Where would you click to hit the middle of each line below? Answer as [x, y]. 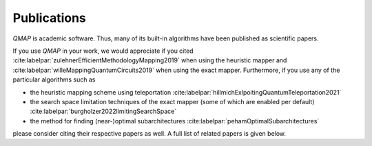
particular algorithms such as [54, 80]
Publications [49, 18]
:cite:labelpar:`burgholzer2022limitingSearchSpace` [103, 111]
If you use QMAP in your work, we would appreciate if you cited [103, 51]
